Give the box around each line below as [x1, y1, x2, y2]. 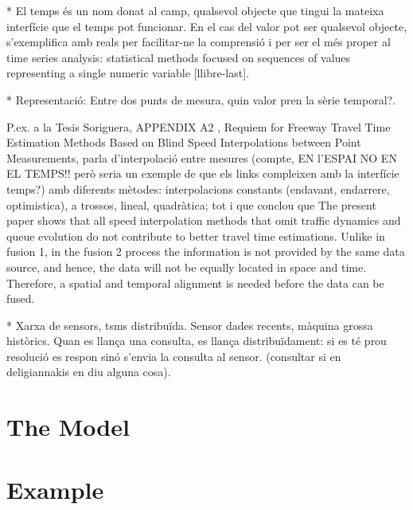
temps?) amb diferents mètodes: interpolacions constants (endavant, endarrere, [6, 180, 390, 197]
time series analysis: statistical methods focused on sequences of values [6, 49, 351, 65]
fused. [6, 290, 35, 307]
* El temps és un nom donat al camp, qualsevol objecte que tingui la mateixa [6, 2, 384, 18]
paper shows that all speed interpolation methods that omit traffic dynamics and [6, 212, 401, 229]
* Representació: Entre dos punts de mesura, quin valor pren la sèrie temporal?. [6, 91, 396, 108]
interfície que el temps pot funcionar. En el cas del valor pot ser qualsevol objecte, [6, 18, 407, 34]
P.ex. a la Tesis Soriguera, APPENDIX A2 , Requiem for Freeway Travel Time [6, 118, 391, 135]
